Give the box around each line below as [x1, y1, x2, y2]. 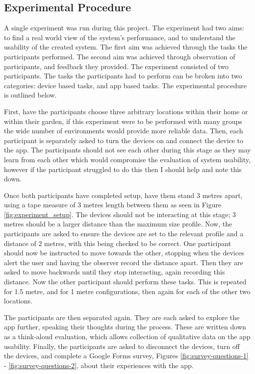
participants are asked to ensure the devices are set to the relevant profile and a [4, 228, 244, 239]
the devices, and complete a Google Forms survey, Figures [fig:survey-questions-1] [4, 350, 249, 361]
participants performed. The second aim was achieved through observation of [4, 51, 235, 61]
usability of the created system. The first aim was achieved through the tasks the [4, 42, 248, 52]
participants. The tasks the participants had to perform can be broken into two [4, 71, 242, 81]
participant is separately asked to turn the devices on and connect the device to [4, 135, 244, 145]
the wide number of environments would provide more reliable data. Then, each [4, 125, 243, 136]
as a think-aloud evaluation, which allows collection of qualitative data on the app [4, 331, 251, 342]
